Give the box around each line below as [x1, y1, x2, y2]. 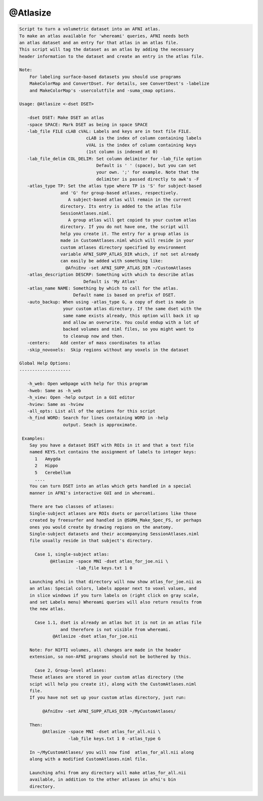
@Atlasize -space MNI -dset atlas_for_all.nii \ [42, 729, 161, 735]
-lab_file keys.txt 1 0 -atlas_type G [68, 736, 161, 741]
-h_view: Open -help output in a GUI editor [27, 395, 135, 400]
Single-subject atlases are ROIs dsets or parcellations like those [29, 510, 197, 516]
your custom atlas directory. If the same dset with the [62, 306, 202, 312]
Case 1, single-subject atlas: [35, 551, 110, 557]
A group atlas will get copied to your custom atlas [68, 217, 197, 223]
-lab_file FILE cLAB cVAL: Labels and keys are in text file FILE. [27, 129, 192, 134]
